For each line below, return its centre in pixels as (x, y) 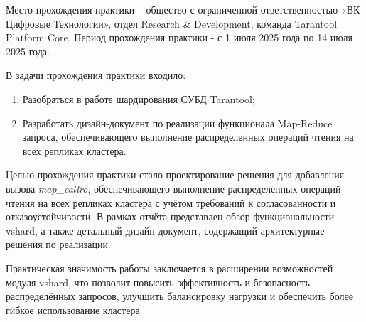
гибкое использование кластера (73, 310)
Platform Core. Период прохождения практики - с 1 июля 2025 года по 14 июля (179, 37)
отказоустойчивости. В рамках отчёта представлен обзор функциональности (170, 216)
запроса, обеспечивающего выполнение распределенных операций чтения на (188, 137)
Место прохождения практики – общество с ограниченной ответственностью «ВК (183, 9)
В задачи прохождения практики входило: (96, 75)
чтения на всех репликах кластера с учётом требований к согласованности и (171, 202)
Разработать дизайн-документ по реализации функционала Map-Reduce (177, 123)
